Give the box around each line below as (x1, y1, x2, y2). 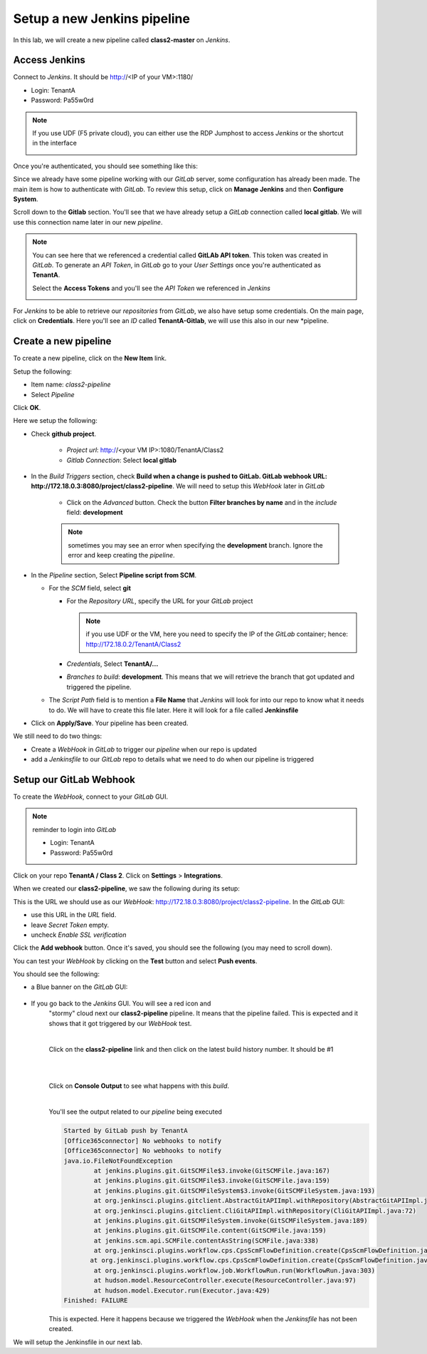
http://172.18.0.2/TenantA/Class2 (85, 640, 181, 648)
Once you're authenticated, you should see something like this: (13, 161, 199, 170)
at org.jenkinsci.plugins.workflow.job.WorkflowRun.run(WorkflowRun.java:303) (93, 1266, 376, 1274)
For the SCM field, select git (48, 584, 132, 593)
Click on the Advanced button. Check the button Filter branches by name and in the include (66, 498, 337, 506)
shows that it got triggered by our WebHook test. (48, 1019, 192, 1027)
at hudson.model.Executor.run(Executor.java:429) (93, 1286, 270, 1294)
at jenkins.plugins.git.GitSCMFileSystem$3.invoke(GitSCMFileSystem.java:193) (93, 1186, 376, 1194)
